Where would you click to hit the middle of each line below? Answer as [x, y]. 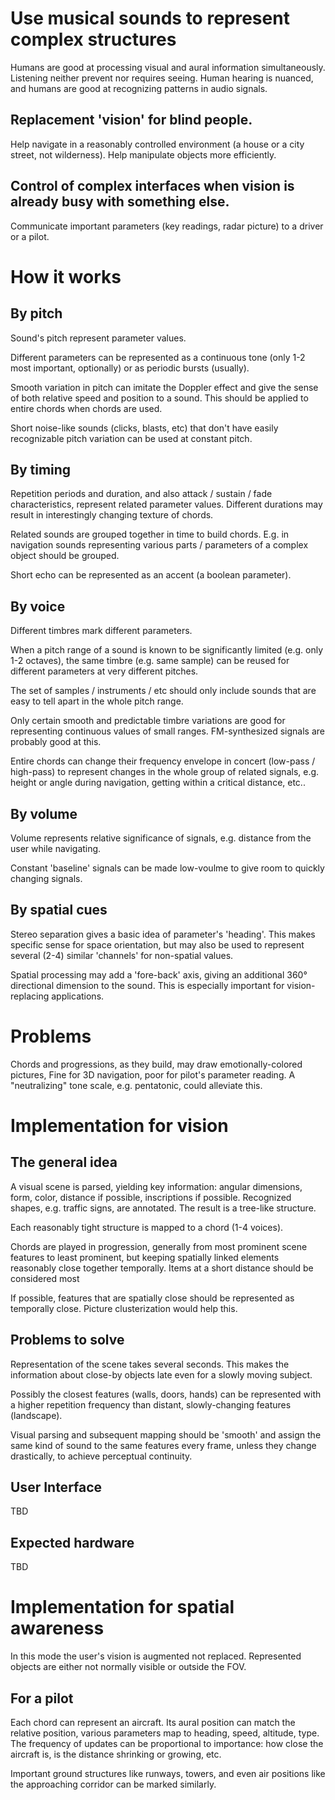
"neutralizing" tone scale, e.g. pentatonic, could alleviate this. [136, 1085]
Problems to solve [67, 1340]
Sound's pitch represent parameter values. [98, 338]
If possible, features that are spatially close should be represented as [152, 1298]
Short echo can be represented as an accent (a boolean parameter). [151, 575]
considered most [45, 1278]
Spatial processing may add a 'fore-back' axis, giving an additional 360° [159, 974]
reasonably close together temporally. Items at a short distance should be [162, 1268]
